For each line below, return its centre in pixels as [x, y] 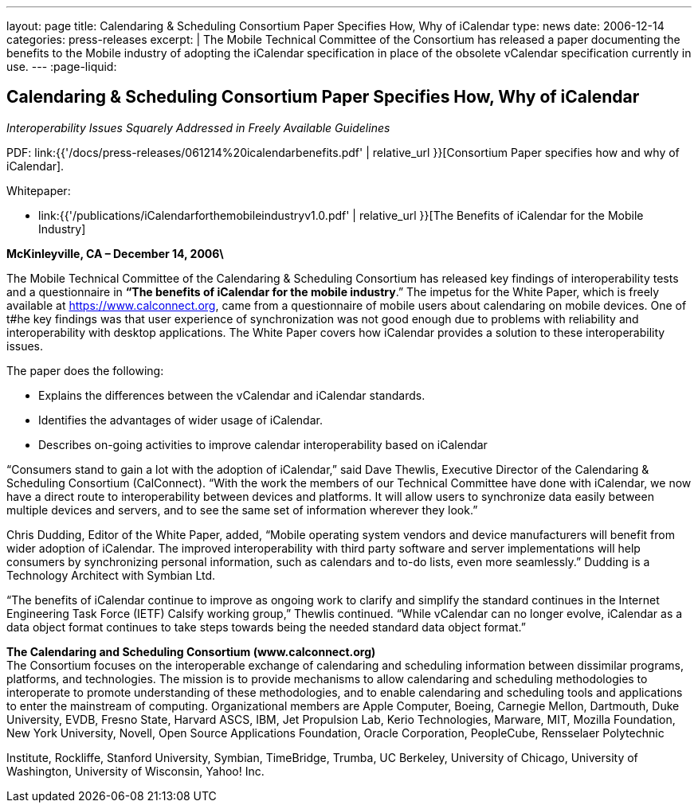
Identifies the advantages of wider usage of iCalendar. [180, 420]
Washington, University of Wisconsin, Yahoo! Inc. [135, 771]
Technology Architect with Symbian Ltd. [111, 575]
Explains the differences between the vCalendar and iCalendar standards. [232, 395]
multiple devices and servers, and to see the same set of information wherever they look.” [242, 510]
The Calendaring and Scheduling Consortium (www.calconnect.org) [191, 651]
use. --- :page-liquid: [62, 66]
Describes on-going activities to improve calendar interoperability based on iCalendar [263, 444]
